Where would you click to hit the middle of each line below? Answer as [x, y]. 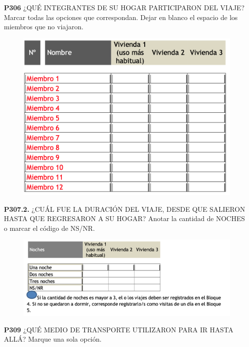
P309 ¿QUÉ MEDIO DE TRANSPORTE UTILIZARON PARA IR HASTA [119, 329]
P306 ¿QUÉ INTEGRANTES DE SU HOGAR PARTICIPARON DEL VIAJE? [124, 7]
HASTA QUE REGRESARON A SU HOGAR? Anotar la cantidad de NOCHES [124, 218]
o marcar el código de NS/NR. [49, 228]
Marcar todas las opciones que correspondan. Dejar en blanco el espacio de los [121, 17]
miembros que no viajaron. [44, 27]
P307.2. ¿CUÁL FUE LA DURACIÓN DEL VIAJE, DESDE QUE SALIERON [124, 209]
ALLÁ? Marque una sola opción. [53, 339]
